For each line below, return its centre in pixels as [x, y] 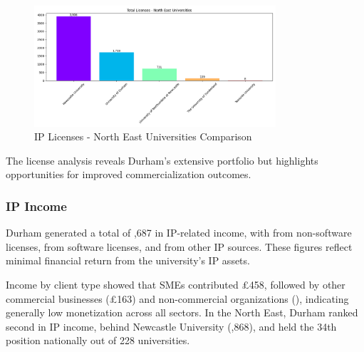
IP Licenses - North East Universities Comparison [143, 136]
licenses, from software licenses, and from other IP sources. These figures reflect [179, 246]
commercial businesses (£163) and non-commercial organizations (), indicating [177, 298]
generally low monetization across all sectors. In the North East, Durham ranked [182, 312]
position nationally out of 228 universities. [98, 340]
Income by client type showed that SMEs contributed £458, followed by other [176, 284]
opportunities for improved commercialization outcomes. [129, 174]
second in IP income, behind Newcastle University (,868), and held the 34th [171, 326]
